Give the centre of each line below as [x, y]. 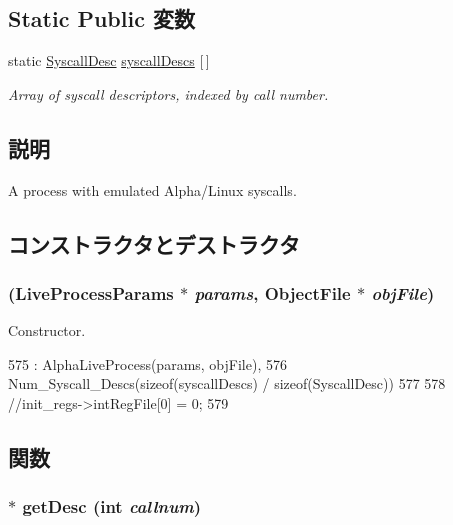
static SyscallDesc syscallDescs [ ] [109, 60]
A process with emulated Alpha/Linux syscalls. [152, 189]
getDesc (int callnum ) [112, 506]
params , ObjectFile [272, 292]
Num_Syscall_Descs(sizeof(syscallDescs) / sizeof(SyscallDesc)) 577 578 [227, 383]
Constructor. [47, 330]
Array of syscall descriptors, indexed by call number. [168, 93]
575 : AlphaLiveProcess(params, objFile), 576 [147, 363]
